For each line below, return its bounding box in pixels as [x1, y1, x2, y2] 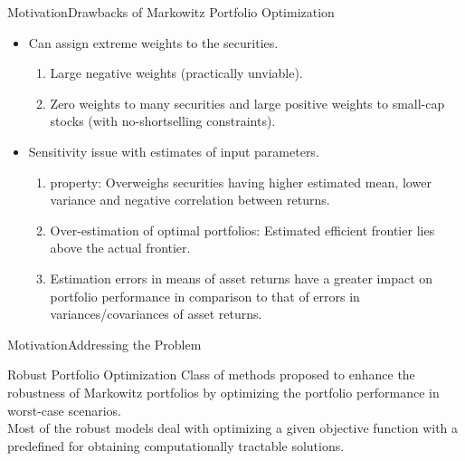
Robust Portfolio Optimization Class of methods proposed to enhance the [7, 365, 415, 384]
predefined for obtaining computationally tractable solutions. [7, 436, 345, 455]
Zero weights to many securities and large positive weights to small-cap [50, 93, 445, 112]
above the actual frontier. [50, 238, 191, 257]
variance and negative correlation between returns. [50, 190, 330, 209]
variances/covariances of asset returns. [50, 304, 262, 323]
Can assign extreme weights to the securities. [28, 33, 279, 52]
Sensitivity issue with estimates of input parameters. [28, 141, 319, 160]
